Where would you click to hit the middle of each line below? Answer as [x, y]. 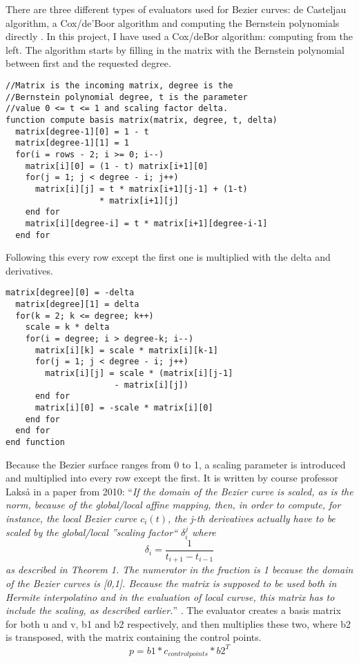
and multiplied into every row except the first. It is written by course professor [172, 478]
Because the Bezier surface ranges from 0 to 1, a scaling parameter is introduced [176, 464]
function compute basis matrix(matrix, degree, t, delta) [142, 120]
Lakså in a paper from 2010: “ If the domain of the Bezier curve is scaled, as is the [179, 491]
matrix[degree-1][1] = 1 [72, 143]
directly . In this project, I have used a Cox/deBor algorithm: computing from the [179, 36]
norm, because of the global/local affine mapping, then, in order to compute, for [173, 505]
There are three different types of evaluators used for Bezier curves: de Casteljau [176, 9]
